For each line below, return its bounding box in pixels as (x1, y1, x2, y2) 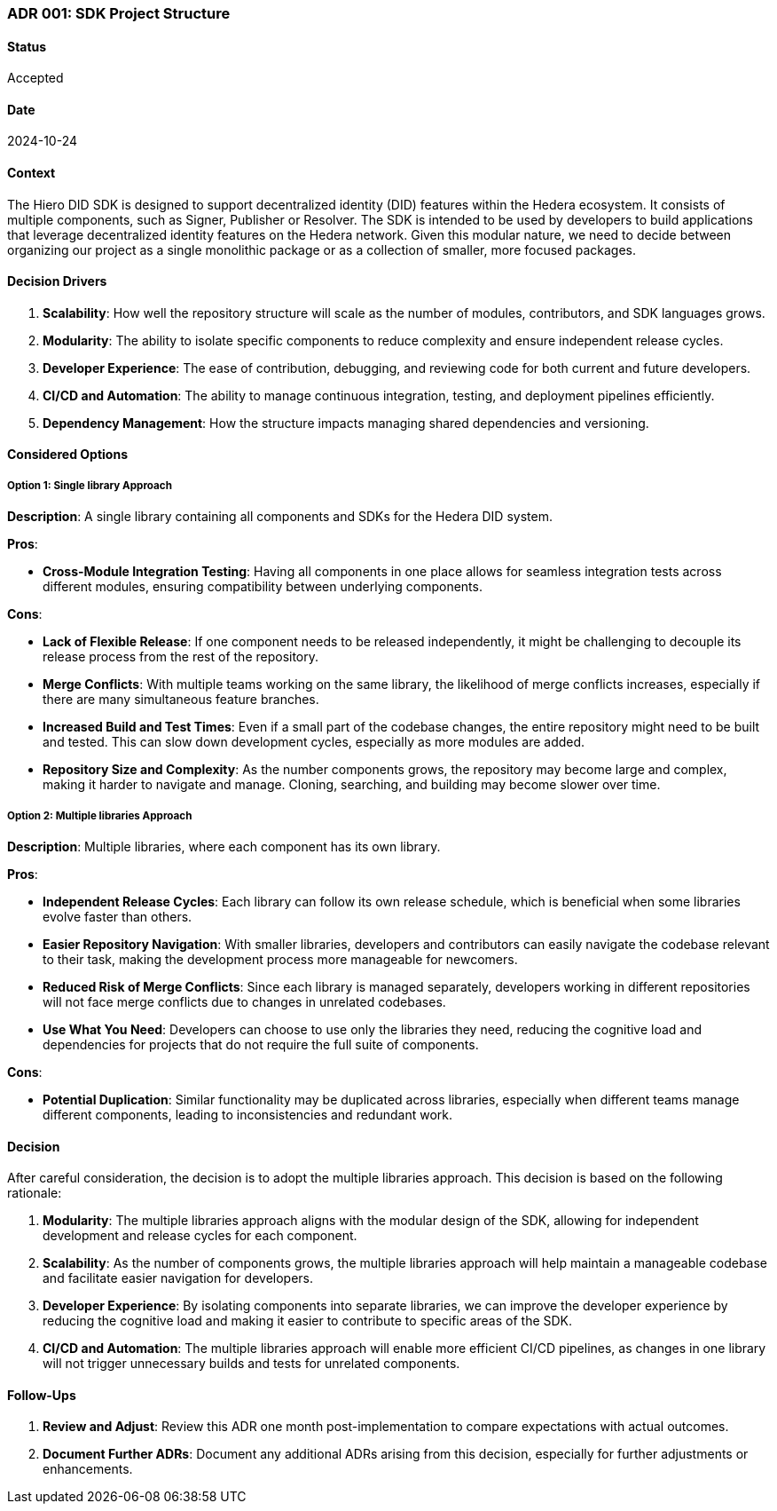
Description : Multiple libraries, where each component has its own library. (7, 839, 441, 855)
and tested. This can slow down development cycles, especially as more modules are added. (43, 734, 585, 750)
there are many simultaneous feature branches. (43, 692, 319, 708)
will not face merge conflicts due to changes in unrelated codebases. (43, 994, 446, 1010)
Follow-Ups (7, 1387, 76, 1403)
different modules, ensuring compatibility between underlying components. (43, 579, 483, 595)
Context (7, 165, 56, 181)
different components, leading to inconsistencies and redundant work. (43, 1107, 452, 1123)
